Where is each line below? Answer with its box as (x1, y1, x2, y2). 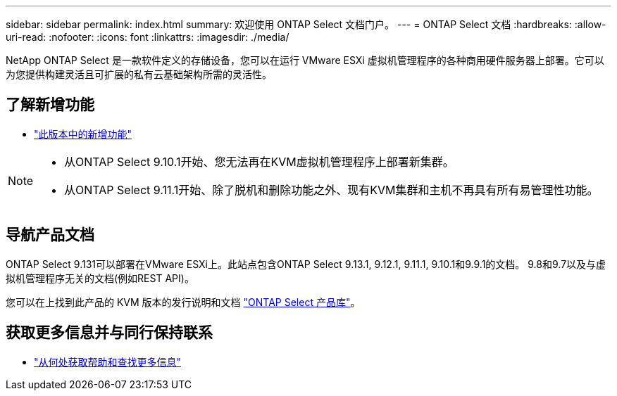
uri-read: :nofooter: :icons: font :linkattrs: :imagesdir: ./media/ (6, 31, 289, 43)
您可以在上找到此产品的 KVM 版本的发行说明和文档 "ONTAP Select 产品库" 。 (6, 295, 361, 308)
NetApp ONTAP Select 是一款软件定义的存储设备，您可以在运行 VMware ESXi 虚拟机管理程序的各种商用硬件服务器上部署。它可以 (6, 54, 604, 66)
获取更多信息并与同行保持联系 (6, 324, 213, 342)
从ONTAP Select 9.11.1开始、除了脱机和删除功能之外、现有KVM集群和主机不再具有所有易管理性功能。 (64, 182, 599, 197)
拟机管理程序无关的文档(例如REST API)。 (6, 272, 194, 284)
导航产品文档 (6, 226, 94, 244)
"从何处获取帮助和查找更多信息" (34, 355, 182, 368)
